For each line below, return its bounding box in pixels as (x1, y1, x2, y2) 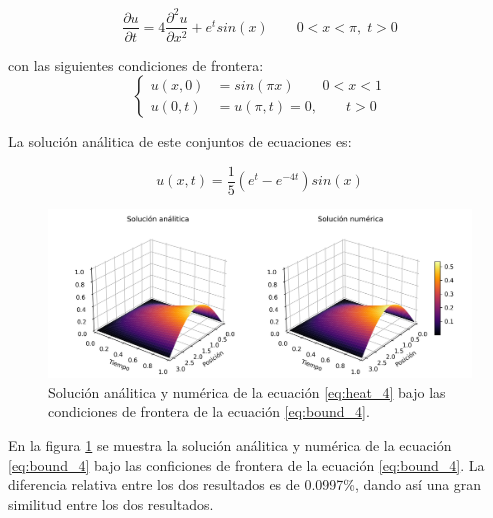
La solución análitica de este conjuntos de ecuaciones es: (8, 131, 352, 152)
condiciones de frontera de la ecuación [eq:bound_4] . (48, 401, 370, 422)
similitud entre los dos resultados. (8, 493, 214, 514)
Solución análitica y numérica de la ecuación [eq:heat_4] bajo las (48, 381, 446, 402)
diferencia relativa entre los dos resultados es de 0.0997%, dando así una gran (8, 474, 482, 495)
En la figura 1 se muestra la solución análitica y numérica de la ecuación (8, 434, 452, 455)
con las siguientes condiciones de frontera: (8, 54, 264, 75)
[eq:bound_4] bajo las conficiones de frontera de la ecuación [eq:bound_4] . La (8, 454, 485, 475)
